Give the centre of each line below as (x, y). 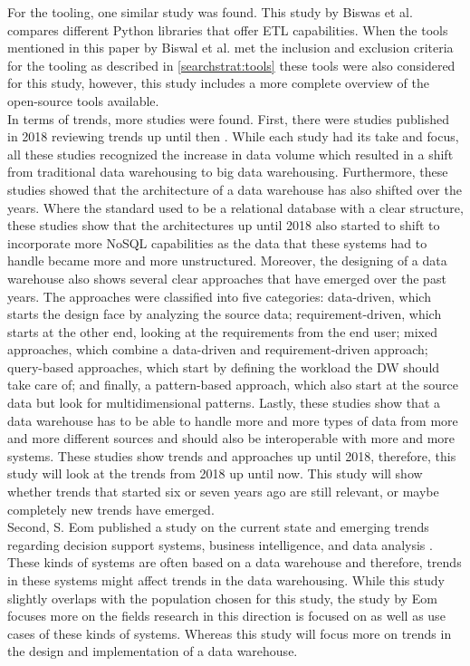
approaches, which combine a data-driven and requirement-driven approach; (218, 349)
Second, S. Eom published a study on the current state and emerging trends (218, 527)
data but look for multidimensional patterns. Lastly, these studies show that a (224, 403)
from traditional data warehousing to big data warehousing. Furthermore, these (228, 172)
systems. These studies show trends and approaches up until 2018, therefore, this (232, 455)
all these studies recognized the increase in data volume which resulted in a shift (230, 154)
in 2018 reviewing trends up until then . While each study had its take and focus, (233, 136)
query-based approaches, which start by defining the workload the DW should (224, 367)
